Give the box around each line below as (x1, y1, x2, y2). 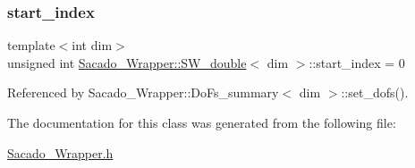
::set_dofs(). (341, 83, 409, 102)
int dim (72, 36, 113, 55)
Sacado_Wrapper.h (7, 143, 114, 162)
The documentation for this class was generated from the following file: (7, 113, 396, 131)
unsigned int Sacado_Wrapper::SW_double (7, 53, 247, 71)
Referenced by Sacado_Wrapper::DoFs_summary (7, 83, 279, 102)
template (7, 36, 55, 55)
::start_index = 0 (309, 53, 405, 71)
